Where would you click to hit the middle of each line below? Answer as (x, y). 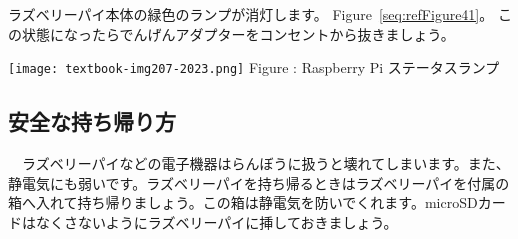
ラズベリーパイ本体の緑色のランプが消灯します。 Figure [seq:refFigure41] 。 (251, 14)
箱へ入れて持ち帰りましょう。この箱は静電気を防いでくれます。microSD (243, 202)
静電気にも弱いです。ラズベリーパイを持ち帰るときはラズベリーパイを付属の (259, 182)
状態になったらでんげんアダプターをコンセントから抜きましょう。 (238, 33)
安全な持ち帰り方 (92, 121)
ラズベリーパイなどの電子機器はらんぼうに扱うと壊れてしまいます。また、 (265, 163)
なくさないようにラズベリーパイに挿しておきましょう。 (216, 221)
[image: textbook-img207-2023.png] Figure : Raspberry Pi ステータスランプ (254, 67)
